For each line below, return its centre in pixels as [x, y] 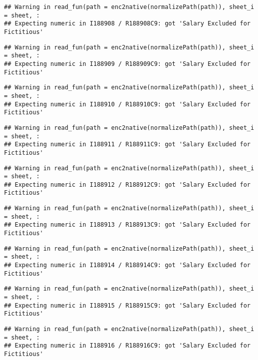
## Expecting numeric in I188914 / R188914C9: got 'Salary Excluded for [127, 265]
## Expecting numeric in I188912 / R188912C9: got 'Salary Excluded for [127, 184]
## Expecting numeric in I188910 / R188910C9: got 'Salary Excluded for [127, 104]
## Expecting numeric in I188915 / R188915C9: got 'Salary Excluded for [127, 305]
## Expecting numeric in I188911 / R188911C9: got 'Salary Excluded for [127, 145]
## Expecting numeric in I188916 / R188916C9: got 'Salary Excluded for [127, 346]
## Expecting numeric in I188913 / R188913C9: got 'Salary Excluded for [127, 225]
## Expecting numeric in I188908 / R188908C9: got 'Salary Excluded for [127, 24]
